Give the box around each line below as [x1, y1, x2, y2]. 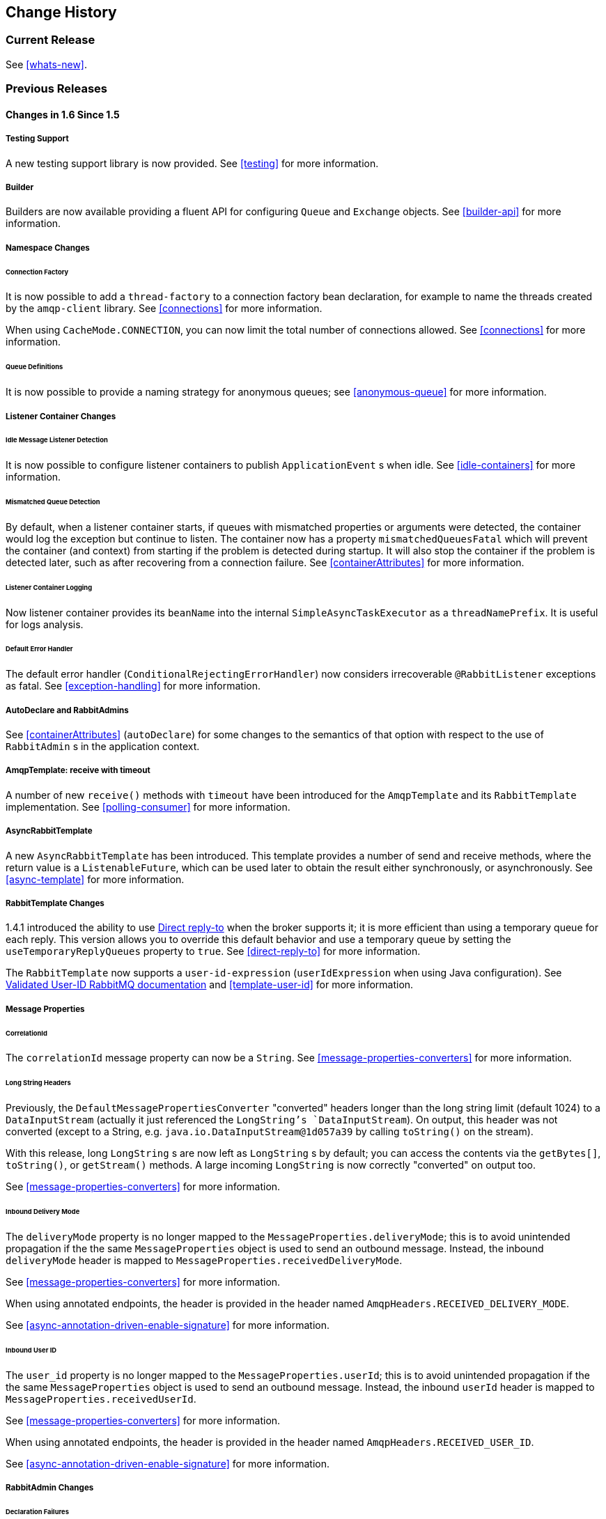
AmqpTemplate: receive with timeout [6, 765, 150, 776]
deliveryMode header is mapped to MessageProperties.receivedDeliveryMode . [6, 1254, 403, 1266]
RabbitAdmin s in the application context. [6, 740, 200, 753]
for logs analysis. [6, 618, 84, 630]
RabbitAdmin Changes [6, 1482, 94, 1493]
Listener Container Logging [6, 583, 93, 591]
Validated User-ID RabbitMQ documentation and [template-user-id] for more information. [6, 979, 414, 991]
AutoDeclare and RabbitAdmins [6, 705, 129, 715]
